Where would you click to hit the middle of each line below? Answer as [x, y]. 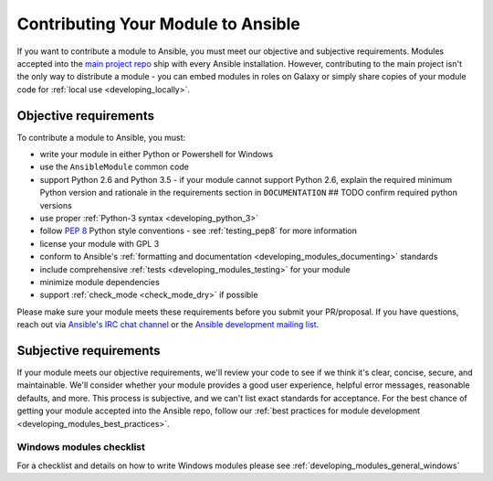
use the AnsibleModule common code [114, 167]
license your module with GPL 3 [100, 243]
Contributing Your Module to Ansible [158, 24]
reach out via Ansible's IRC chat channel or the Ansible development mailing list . [168, 325]
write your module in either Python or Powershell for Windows [157, 155]
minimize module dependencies [100, 282]
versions [56, 205]
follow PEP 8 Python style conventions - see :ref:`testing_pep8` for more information [199, 231]
